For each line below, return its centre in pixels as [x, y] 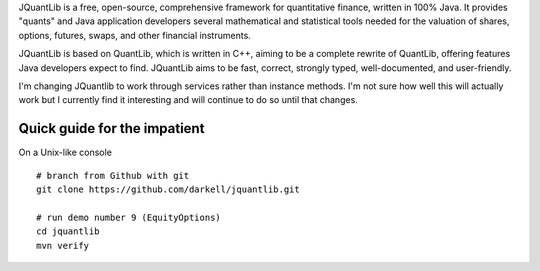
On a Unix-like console [65, 152]
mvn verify [63, 245]
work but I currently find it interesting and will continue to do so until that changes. [188, 100]
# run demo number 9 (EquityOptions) [129, 217]
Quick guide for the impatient [111, 128]
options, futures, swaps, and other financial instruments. [135, 35]
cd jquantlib [68, 231]
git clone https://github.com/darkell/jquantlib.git [168, 189]
